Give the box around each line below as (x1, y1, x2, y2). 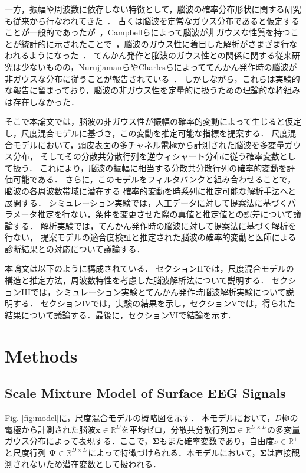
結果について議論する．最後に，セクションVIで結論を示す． (5, 308, 236, 321)
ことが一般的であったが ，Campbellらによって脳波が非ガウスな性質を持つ (5, 26, 291, 38)
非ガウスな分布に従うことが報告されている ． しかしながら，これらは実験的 (5, 72, 300, 84)
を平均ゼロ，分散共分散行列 (121, 423, 229, 435)
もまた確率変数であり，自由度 (159, 435, 274, 447)
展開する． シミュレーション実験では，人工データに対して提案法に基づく (5, 196, 288, 208)
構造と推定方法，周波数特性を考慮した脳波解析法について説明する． (5, 274, 269, 286)
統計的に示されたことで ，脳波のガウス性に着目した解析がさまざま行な (21, 37, 298, 50)
